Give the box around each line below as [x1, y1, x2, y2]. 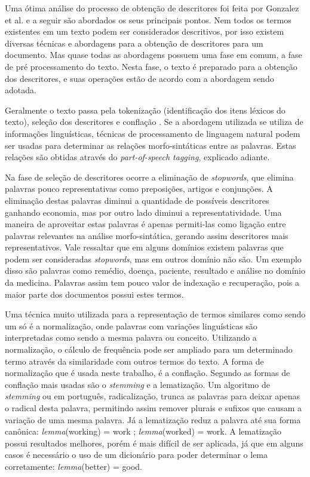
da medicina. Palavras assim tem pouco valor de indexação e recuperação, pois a [5, 276, 299, 289]
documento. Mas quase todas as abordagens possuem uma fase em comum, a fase [5, 48, 302, 61]
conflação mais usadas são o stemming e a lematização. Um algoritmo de [5, 378, 270, 390]
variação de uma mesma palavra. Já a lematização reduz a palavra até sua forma [5, 413, 301, 426]
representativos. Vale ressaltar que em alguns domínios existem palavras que [5, 241, 284, 253]
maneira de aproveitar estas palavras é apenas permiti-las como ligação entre [5, 218, 286, 230]
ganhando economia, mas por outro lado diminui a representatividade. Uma [5, 206, 282, 218]
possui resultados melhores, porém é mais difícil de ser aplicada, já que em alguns [5, 436, 303, 449]
